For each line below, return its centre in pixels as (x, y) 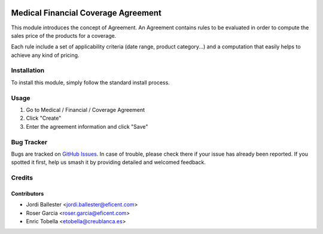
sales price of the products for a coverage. (64, 35)
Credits (22, 178)
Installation (28, 71)
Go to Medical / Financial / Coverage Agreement (86, 110)
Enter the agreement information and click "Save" (87, 126)
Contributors (28, 193)
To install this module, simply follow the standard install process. (90, 82)
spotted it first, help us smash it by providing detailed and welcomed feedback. (108, 162)
